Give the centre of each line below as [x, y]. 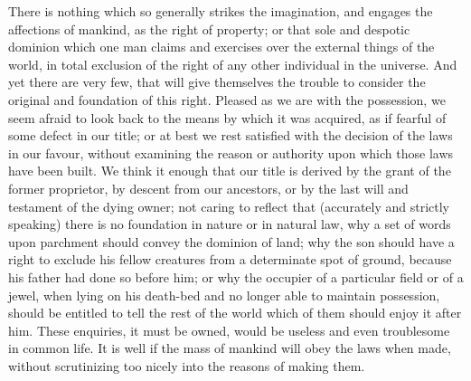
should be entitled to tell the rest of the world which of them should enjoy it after [235, 313]
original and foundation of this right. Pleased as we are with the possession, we [227, 99]
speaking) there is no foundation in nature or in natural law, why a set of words [230, 224]
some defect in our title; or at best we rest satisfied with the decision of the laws [231, 135]
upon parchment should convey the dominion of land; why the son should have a [231, 241]
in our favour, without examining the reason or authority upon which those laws [231, 152]
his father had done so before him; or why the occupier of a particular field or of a [236, 276]
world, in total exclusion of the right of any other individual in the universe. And [233, 64]
